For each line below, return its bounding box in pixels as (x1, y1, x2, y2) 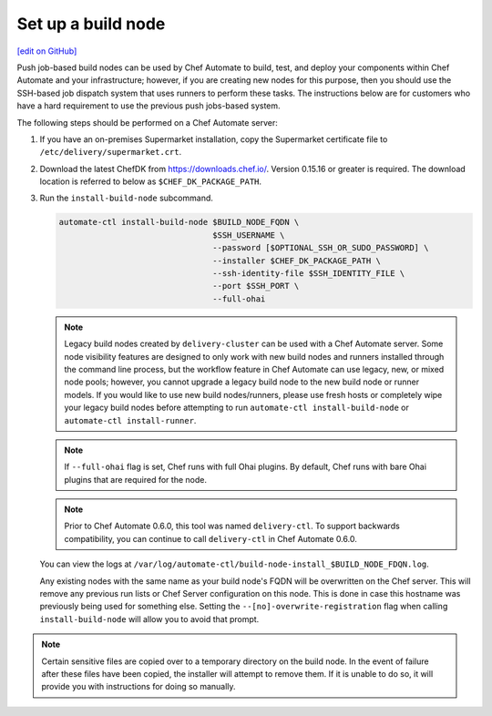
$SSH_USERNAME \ (212, 230, 285, 240)
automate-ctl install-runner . (64, 414, 197, 425)
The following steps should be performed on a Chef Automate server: (16, 117, 278, 128)
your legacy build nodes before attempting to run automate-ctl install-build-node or (64, 402, 410, 414)
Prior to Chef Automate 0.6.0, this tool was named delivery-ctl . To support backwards (64, 520, 400, 532)
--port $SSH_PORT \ (212, 281, 300, 292)
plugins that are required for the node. (64, 474, 207, 485)
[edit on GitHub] (16, 46, 77, 56)
